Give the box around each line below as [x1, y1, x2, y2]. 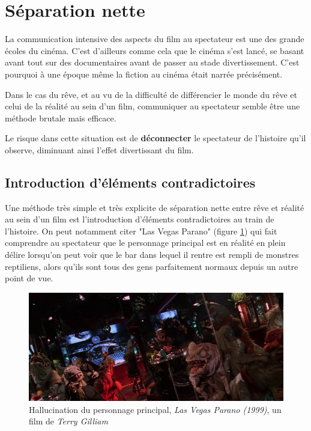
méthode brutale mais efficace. [5, 111, 116, 124]
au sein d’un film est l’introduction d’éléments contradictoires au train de [5, 213, 274, 225]
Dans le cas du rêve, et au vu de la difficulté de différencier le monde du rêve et [5, 88, 297, 100]
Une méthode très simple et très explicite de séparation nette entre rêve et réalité [5, 201, 304, 213]
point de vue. [5, 272, 53, 284]
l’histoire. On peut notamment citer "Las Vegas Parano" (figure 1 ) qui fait [5, 224, 277, 237]
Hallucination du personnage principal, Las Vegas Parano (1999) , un [29, 403, 282, 415]
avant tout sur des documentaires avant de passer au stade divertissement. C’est [5, 56, 300, 69]
